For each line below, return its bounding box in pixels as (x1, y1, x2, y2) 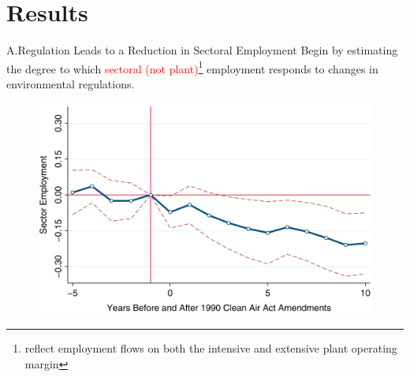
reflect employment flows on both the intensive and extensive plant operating (24, 340, 397, 356)
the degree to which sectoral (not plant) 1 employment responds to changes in (6, 58, 378, 77)
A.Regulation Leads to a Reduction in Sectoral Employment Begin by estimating (6, 42, 398, 58)
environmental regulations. (6, 75, 135, 91)
